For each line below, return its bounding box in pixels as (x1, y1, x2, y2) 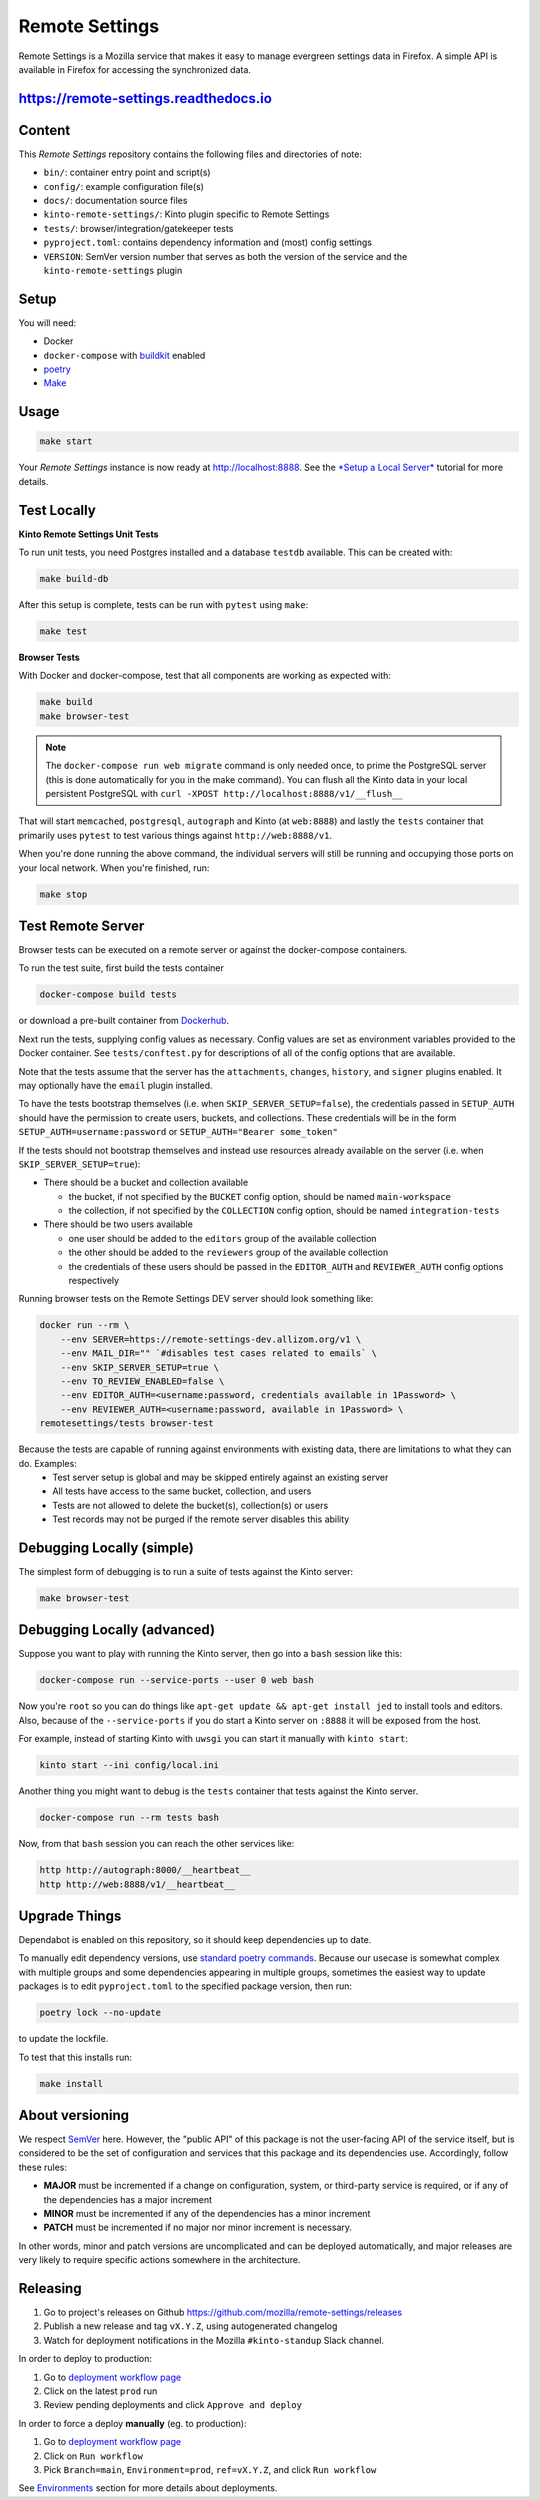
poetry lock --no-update (39, 2007, 162, 2019)
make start (39, 436, 93, 447)
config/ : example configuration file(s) (43, 180, 205, 192)
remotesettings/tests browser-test (39, 1418, 214, 1429)
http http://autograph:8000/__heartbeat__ (39, 1865, 251, 1876)
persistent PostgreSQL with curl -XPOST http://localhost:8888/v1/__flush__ (45, 787, 404, 799)
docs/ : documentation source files (43, 195, 188, 207)
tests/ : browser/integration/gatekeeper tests (43, 222, 234, 234)
